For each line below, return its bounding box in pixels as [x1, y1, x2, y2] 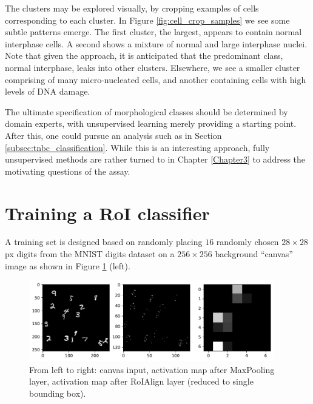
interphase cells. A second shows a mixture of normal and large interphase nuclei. [5, 37, 308, 50]
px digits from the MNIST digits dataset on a [5, 247, 175, 260]
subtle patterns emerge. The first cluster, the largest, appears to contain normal [5, 25, 302, 38]
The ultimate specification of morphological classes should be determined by [5, 105, 288, 118]
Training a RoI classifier [5, 200, 210, 225]
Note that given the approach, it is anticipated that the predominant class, [5, 49, 283, 62]
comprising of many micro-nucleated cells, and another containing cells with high [5, 73, 306, 86]
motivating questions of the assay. [5, 164, 130, 177]
